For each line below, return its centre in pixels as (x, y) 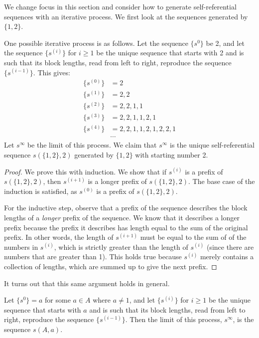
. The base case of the (222, 181)
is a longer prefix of (117, 181)
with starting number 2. (172, 155)
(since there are (230, 247)
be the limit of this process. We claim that (92, 145)
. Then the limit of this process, (174, 319)
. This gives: (52, 72)
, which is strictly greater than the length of (121, 247)
